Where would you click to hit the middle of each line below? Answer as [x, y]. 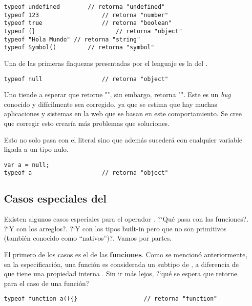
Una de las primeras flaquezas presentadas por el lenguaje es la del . [106, 63]
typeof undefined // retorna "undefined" [84, 7]
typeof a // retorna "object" [86, 173]
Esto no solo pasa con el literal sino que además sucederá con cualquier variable [123, 139]
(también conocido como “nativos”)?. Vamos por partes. [88, 238]
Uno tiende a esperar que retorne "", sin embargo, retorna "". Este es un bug [117, 94]
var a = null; [27, 165]
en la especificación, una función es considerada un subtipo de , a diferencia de [122, 264]
